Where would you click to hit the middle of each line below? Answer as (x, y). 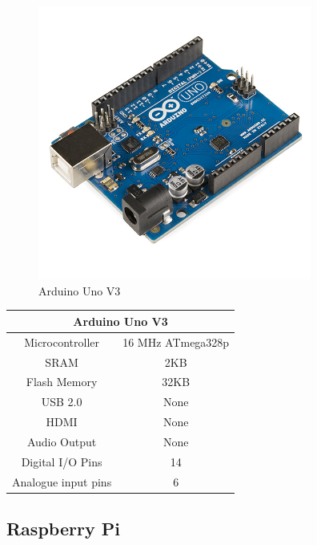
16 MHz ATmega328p (176, 342)
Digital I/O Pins (62, 461)
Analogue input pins (62, 481)
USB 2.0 (62, 402)
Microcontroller (62, 342)
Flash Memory (62, 382)
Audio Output (62, 441)
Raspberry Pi (63, 529)
